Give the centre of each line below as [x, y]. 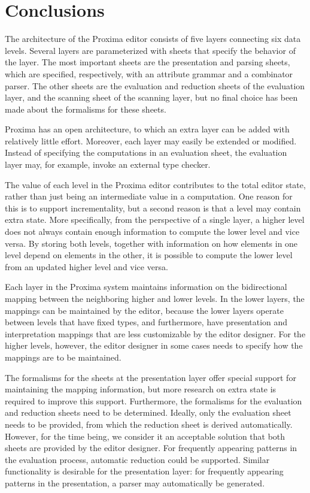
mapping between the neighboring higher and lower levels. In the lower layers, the [155, 298]
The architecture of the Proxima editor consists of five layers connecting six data [153, 39]
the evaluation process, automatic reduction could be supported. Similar [137, 459]
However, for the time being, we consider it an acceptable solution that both [145, 436]
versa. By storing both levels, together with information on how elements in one [151, 243]
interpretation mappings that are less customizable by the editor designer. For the [155, 333]
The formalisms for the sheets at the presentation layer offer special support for [151, 377]
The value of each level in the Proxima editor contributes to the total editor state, [155, 184]
